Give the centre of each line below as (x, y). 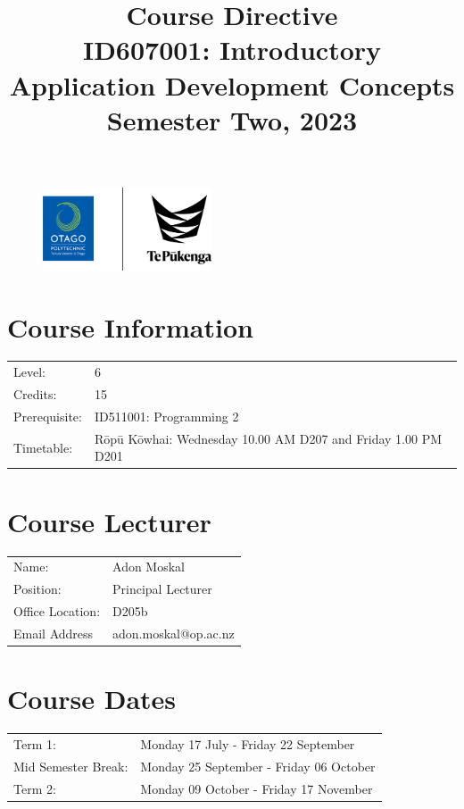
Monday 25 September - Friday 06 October (258, 766)
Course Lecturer (109, 521)
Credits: (35, 394)
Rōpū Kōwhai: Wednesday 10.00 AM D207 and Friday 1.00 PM (268, 438)
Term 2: (35, 788)
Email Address (54, 633)
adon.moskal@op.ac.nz (174, 633)
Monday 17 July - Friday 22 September (248, 743)
